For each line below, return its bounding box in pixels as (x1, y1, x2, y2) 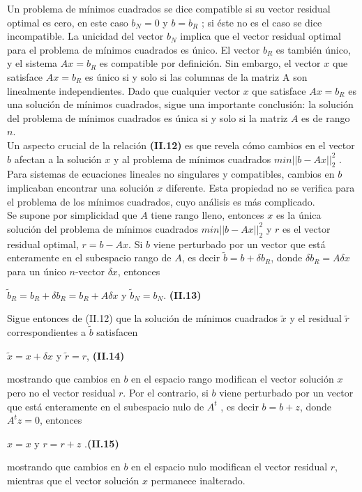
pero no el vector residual (7, 385, 116, 399)
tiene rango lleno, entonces (151, 208, 264, 222)
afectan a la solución (14, 151, 102, 166)
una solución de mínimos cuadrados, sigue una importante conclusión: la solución (7, 97, 354, 112)
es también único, (276, 42, 351, 56)
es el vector (282, 221, 331, 236)
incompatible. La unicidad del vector (7, 29, 164, 43)
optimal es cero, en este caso (7, 15, 128, 29)
